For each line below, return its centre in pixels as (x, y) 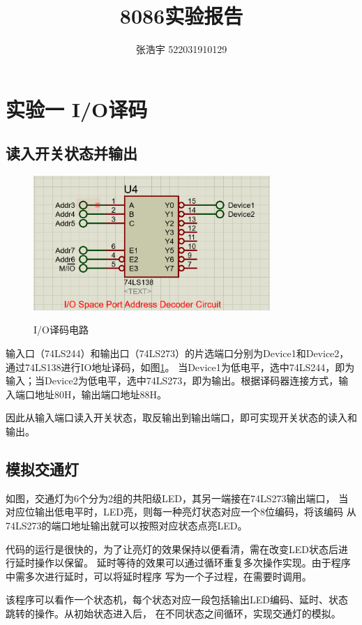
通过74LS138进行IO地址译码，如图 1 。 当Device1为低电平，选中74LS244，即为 (180, 367)
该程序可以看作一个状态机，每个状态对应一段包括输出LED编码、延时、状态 (177, 600)
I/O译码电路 (61, 330)
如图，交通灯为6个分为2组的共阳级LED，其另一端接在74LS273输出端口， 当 (177, 498)
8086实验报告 (181, 16)
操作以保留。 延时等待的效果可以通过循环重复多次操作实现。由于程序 (193, 563)
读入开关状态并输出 (71, 153)
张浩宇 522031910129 (181, 49)
